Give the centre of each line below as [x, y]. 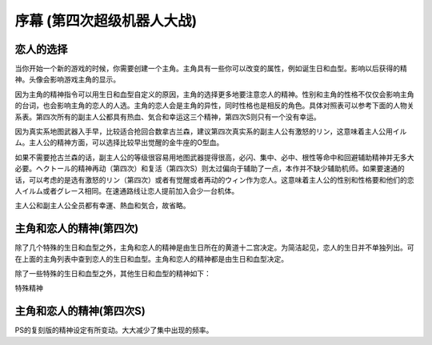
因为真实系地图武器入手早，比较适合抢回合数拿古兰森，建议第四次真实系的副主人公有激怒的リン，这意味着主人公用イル [211, 131]
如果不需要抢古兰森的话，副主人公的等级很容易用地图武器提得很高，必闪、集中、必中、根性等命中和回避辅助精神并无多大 [214, 157]
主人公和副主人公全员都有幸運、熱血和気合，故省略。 [102, 206]
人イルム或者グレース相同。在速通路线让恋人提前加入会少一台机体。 [127, 191]
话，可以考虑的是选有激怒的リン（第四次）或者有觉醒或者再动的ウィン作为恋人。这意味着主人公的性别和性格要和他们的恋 [214, 179]
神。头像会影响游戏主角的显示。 [67, 79]
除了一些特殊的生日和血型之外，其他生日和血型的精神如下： [113, 274]
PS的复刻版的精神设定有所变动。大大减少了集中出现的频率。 [114, 330]
